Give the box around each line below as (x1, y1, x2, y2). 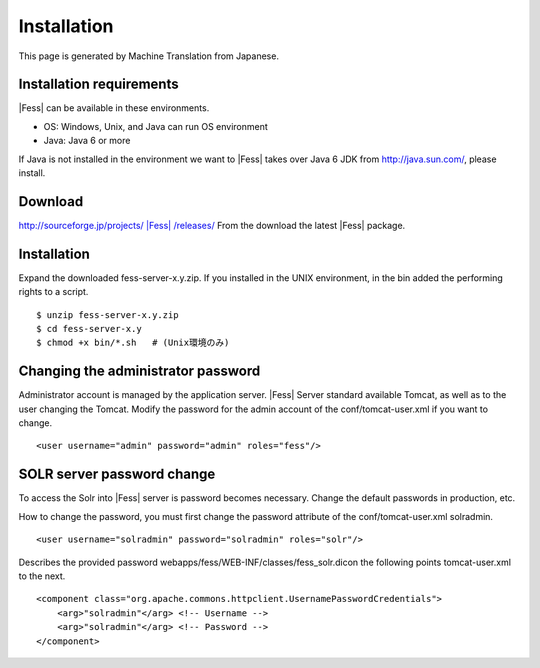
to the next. (18, 570, 66, 582)
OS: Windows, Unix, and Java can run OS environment (43, 120, 269, 132)
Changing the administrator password (18, 363, 261, 380)
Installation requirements (18, 76, 179, 93)
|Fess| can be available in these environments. (18, 102, 210, 114)
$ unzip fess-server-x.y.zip (36, 309, 179, 320)
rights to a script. (18, 286, 89, 298)
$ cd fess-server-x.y (36, 323, 142, 334)
